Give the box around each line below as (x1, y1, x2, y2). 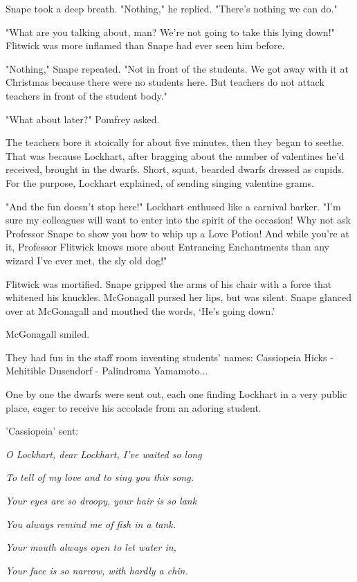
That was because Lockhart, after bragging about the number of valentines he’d (6, 148, 345, 163)
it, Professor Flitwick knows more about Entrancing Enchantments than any (6, 239, 329, 254)
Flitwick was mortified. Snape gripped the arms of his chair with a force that (6, 276, 332, 291)
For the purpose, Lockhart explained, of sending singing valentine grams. (6, 175, 314, 190)
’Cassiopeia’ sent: (6, 424, 79, 438)
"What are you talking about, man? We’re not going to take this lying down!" (6, 24, 335, 39)
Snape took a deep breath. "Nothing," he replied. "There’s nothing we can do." (6, 1, 338, 15)
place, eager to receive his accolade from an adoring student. (6, 400, 262, 415)
